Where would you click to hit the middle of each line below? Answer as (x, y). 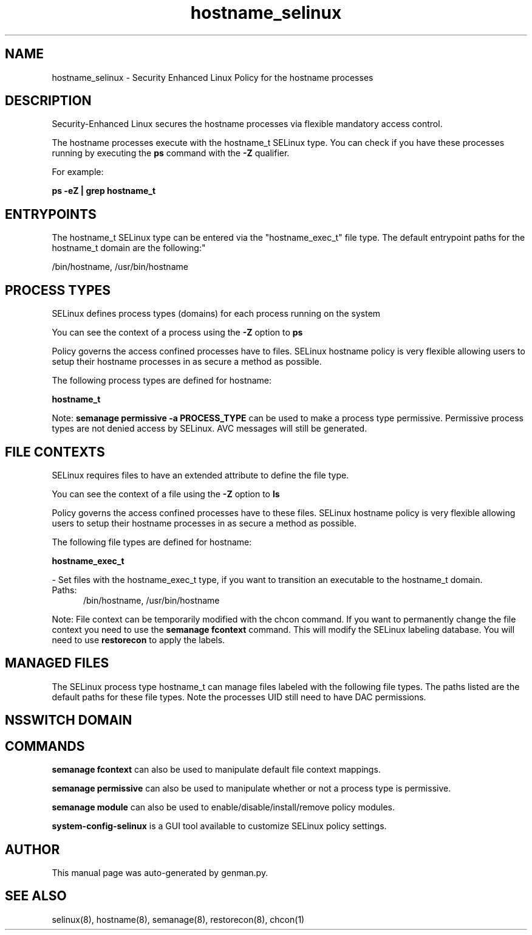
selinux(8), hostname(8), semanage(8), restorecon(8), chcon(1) (178, 919)
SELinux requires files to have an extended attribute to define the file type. (200, 475)
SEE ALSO (36, 896)
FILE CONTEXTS (55, 452)
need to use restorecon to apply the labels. (138, 640)
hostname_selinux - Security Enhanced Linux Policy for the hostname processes (213, 77)
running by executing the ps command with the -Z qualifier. (171, 153)
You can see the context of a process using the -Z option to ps (177, 333)
